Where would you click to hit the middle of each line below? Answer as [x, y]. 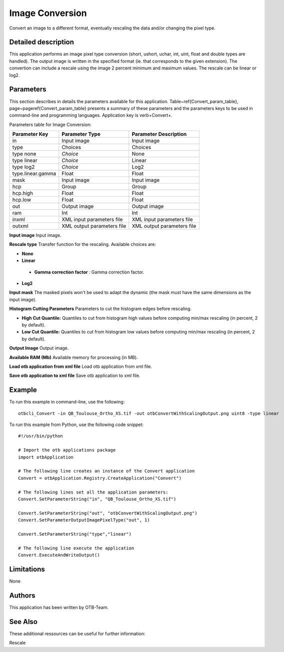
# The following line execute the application [76, 548]
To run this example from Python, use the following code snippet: [76, 424]
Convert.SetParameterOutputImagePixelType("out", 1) [84, 520]
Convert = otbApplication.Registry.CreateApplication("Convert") [100, 478]
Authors [22, 595]
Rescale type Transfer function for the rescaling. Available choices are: [82, 244]
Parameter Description [159, 134]
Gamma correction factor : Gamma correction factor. [89, 272]
